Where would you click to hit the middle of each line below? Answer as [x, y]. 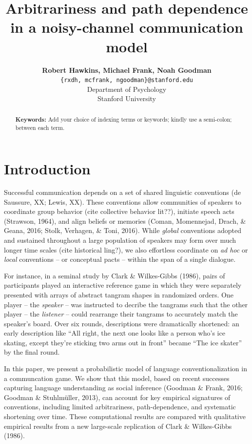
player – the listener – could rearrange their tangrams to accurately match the [121, 314]
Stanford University [127, 98]
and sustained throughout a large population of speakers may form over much [120, 240]
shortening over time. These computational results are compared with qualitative [125, 416]
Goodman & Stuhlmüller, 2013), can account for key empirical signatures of [117, 397]
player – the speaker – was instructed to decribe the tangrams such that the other [126, 304]
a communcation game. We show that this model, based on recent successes [117, 378]
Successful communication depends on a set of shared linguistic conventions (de [122, 192]
